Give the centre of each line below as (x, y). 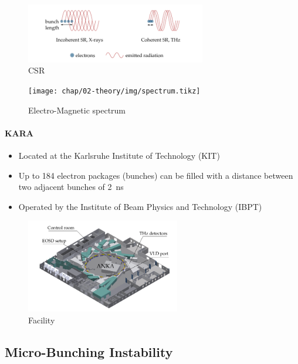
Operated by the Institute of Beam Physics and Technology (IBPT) (140, 206)
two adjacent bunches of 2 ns (71, 187)
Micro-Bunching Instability (89, 351)
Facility (42, 320)
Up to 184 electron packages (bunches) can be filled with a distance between (156, 175)
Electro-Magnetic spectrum (77, 110)
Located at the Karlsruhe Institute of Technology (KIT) (119, 155)
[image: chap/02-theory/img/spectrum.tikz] (114, 91)
